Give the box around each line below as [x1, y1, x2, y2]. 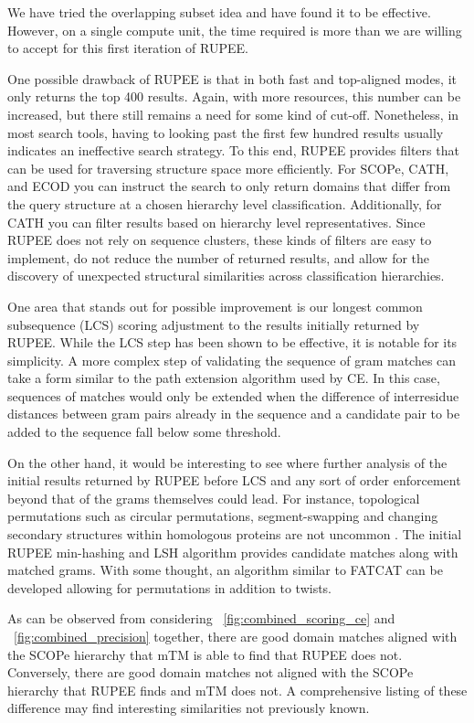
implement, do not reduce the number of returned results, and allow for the [7, 248, 430, 267]
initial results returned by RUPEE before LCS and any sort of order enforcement [7, 471, 461, 490]
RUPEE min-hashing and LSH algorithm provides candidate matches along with [7, 542, 458, 561]
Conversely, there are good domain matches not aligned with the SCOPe [7, 663, 414, 682]
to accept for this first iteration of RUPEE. [7, 38, 248, 58]
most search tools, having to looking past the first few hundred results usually [7, 122, 444, 142]
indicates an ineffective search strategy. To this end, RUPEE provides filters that [7, 141, 459, 160]
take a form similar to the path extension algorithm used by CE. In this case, [7, 368, 440, 388]
